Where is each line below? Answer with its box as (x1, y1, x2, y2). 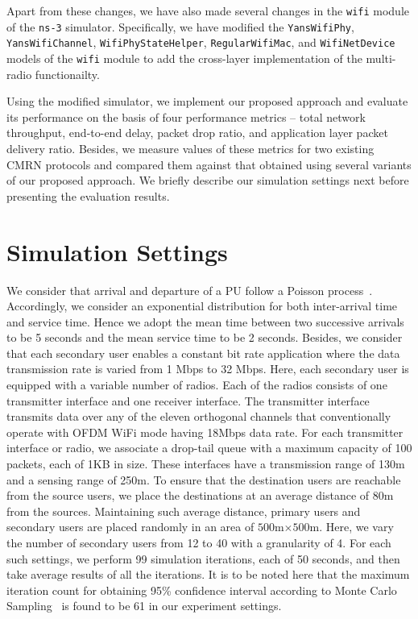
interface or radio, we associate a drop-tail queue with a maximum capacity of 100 (6, 439, 412, 456)
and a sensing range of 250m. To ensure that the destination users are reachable (6, 471, 401, 488)
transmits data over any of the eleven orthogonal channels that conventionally (6, 408, 391, 425)
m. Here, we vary (309, 518, 394, 535)
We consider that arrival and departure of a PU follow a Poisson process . (6, 281, 373, 298)
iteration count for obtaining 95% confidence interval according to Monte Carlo (6, 581, 397, 598)
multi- (366, 49, 396, 66)
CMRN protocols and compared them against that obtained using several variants (6, 156, 412, 172)
